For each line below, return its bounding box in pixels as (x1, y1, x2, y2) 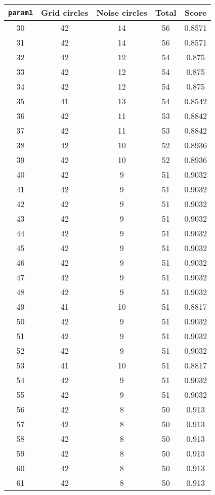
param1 (8, 8, 33, 17)
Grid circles (41, 7, 89, 18)
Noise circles (96, 7, 147, 18)
